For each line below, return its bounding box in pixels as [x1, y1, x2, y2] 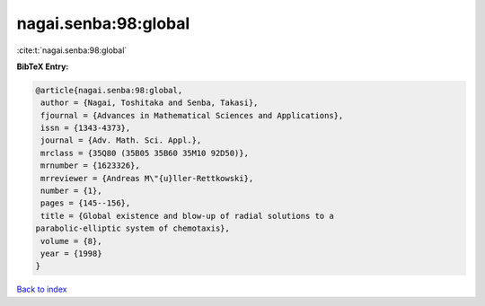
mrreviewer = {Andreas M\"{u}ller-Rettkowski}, [40, 173, 254, 183]
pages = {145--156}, [40, 198, 131, 208]
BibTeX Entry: [16, 61, 69, 72]
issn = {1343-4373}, [40, 123, 131, 134]
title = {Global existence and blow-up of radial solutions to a [40, 211, 334, 221]
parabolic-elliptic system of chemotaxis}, [35, 223, 231, 233]
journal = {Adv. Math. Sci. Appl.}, [40, 136, 202, 145]
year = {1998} [40, 249, 102, 258]
